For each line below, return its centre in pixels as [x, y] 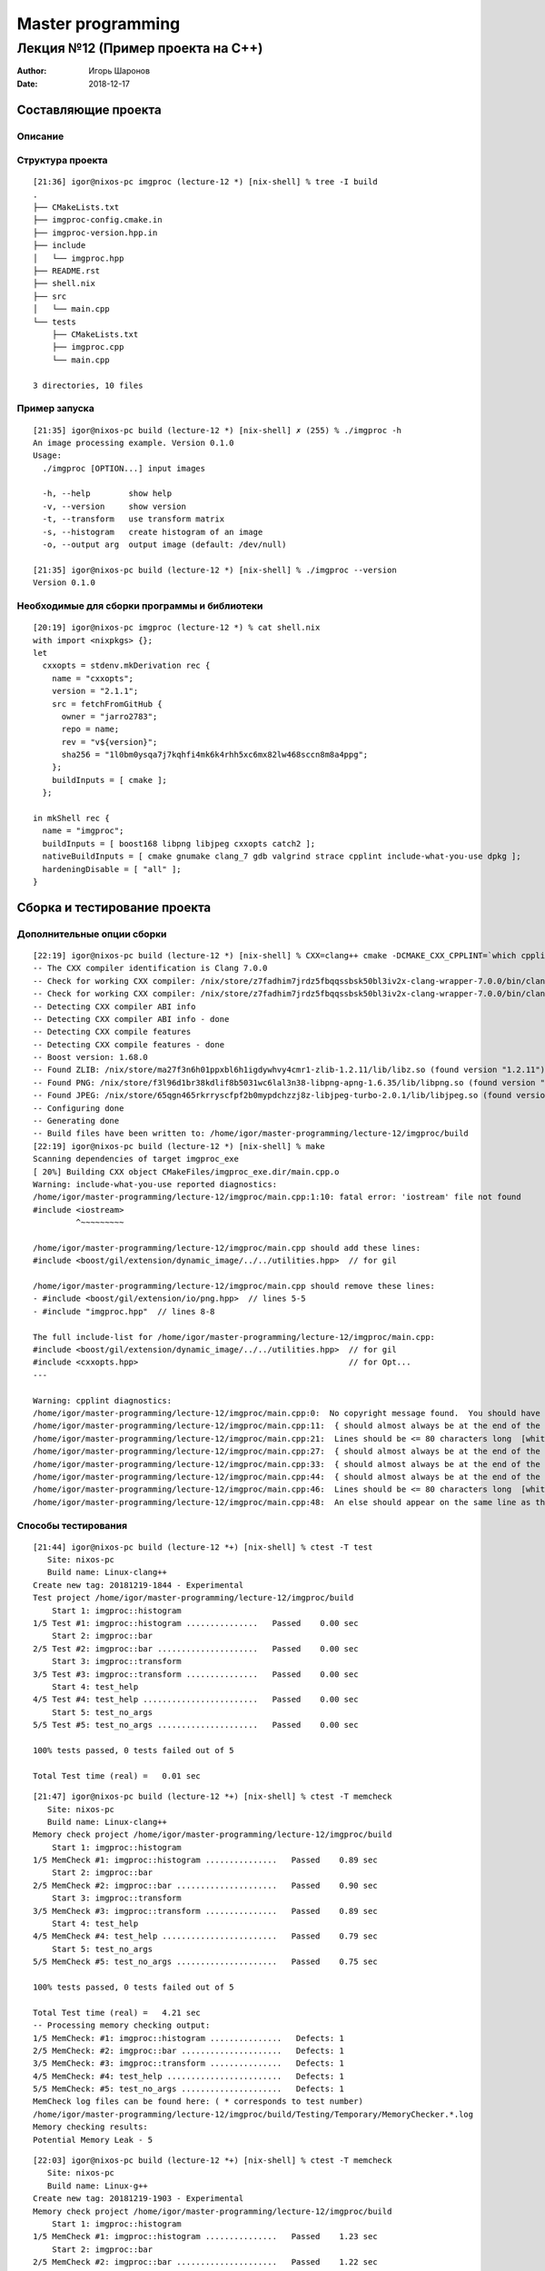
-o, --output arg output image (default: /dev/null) [164, 545]
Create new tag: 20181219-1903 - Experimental [139, 2199]
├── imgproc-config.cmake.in [98, 220]
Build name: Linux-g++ [98, 2186]
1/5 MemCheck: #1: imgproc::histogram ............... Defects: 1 [188, 2038]
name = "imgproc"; [83, 831]
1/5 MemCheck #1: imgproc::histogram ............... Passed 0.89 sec [205, 1860]
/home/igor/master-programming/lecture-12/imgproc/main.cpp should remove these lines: [234, 1286]
